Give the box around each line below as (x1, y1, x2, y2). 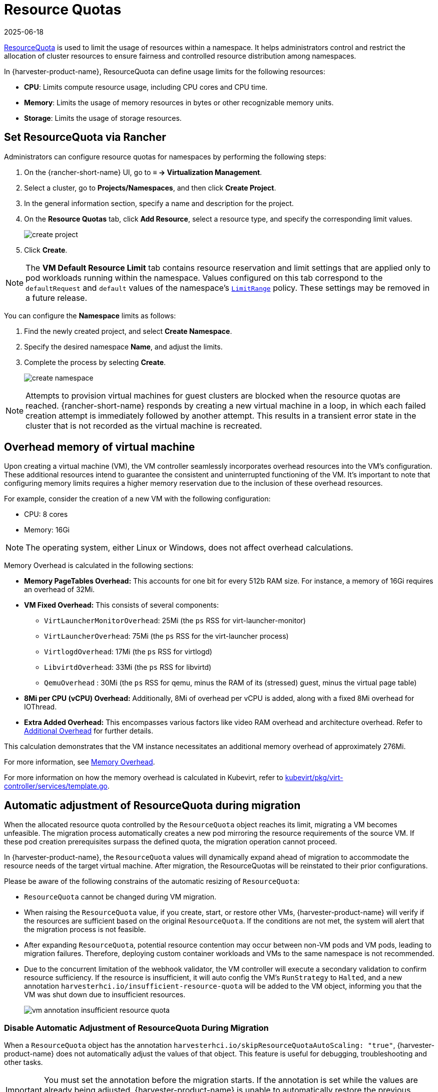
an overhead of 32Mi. (24, 585, 95, 594)
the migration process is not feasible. (24, 925, 146, 934)
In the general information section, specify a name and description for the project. (24, 199, 294, 208)
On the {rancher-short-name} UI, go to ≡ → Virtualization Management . (24, 167, 262, 176)
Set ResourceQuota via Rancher (4, 131, 166, 144)
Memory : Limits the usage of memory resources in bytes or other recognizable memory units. (24, 98, 334, 107)
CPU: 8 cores (24, 510, 68, 519)
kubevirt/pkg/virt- (285, 773, 343, 782)
